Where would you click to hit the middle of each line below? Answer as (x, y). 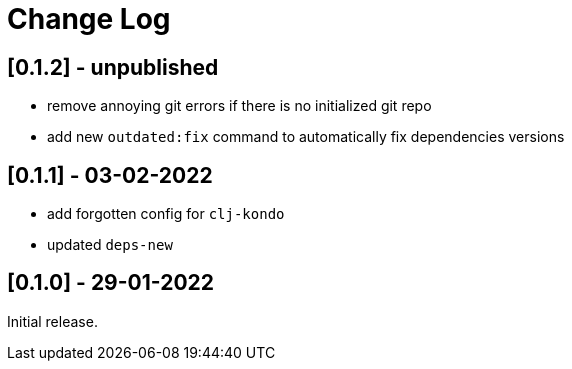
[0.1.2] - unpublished (113, 67)
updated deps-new (110, 245)
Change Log (89, 19)
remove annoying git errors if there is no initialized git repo (239, 106)
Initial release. (52, 321)
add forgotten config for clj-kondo (166, 214)
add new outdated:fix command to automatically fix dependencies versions (306, 137)
